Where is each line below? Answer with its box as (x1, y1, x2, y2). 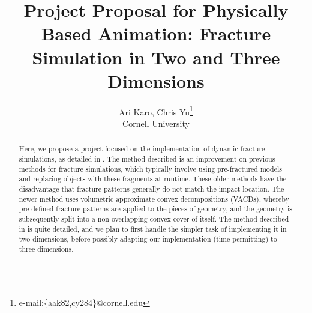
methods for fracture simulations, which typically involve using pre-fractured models (19, 163, 282, 174)
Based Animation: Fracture (41, 21, 271, 46)
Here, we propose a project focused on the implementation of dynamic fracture (19, 144, 265, 154)
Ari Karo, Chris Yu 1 (119, 103, 193, 118)
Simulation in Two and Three (32, 44, 280, 69)
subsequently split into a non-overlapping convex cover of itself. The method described (19, 213, 289, 223)
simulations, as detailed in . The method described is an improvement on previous (19, 153, 275, 163)
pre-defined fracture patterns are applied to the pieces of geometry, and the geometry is (19, 204, 293, 214)
